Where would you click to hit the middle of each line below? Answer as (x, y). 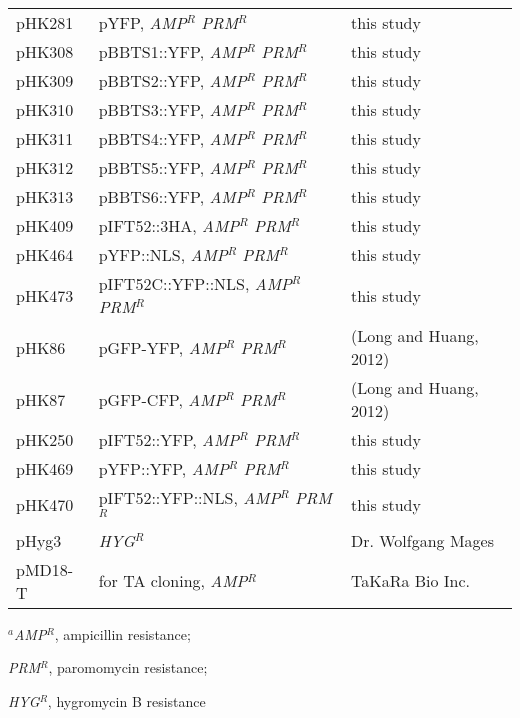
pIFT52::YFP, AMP (169, 439)
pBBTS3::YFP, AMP (172, 109)
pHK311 (45, 138)
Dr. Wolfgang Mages (422, 540)
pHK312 (45, 167)
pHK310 (45, 109)
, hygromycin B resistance (126, 700)
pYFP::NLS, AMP (163, 254)
